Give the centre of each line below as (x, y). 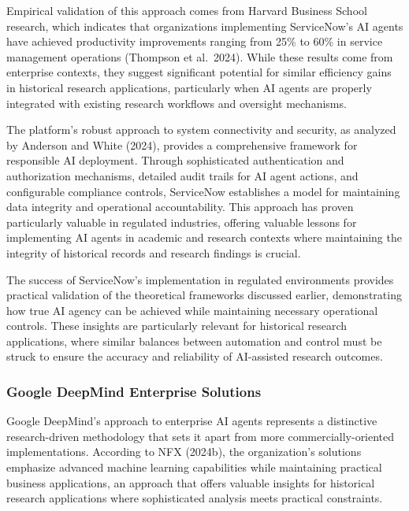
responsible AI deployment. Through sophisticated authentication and (175, 160)
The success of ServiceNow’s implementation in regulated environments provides (200, 279)
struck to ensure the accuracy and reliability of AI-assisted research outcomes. (195, 356)
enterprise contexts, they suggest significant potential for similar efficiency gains (199, 72)
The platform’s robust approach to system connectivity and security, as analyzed (201, 130)
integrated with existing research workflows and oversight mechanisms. (177, 103)
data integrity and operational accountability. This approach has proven (180, 207)
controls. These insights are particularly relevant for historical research (177, 326)
